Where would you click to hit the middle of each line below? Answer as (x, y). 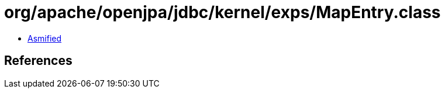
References (38, 61)
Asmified (45, 38)
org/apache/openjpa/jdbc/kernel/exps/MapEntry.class (222, 12)
